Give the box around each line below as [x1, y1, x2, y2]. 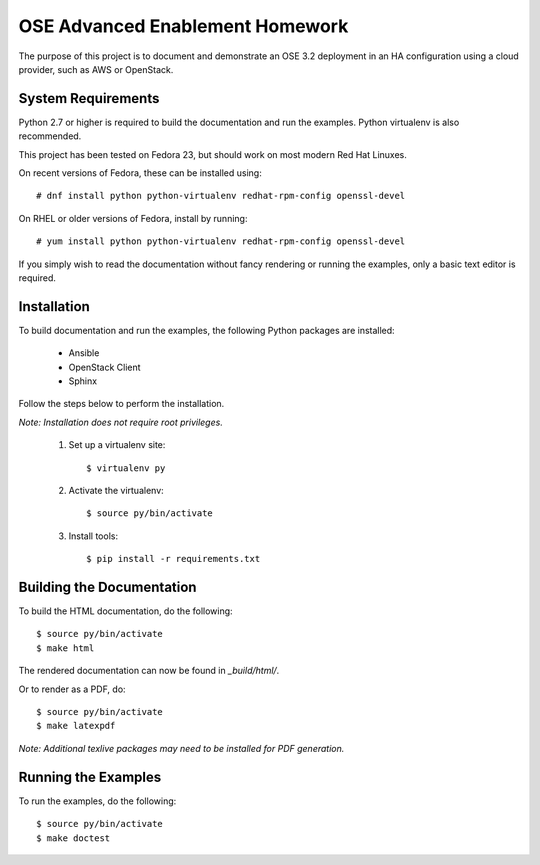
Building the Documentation [18, 578, 197, 595]
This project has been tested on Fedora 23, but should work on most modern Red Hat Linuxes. [18, 148, 407, 160]
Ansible [68, 347, 100, 359]
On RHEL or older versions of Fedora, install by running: [18, 212, 248, 224]
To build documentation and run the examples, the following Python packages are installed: [18, 324, 395, 336]
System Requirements [18, 90, 160, 107]
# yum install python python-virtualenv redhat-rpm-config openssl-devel [36, 236, 406, 247]
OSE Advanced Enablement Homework [18, 15, 349, 37]
